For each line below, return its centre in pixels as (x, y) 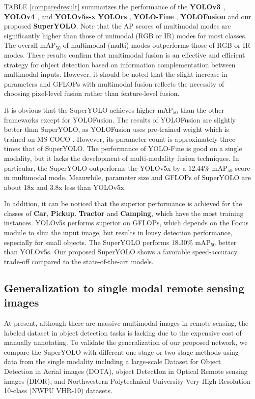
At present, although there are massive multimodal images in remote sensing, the (126, 323)
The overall (21, 45)
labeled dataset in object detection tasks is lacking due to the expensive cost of (123, 332)
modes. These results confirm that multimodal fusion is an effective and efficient (125, 54)
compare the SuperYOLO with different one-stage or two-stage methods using (121, 352)
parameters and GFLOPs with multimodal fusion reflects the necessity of (114, 83)
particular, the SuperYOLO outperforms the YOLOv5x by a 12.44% (107, 168)
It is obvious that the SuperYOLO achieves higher (80, 109)
